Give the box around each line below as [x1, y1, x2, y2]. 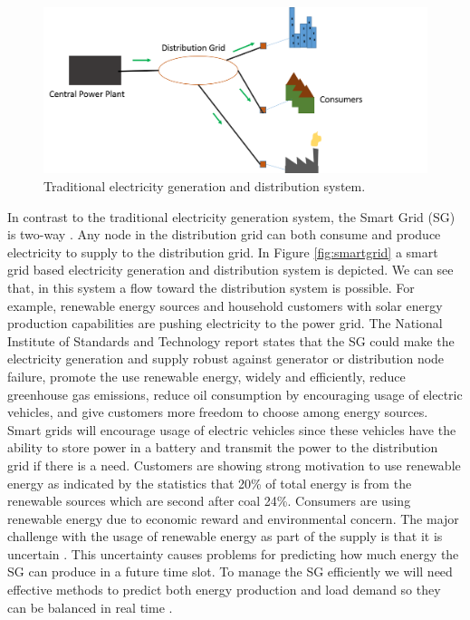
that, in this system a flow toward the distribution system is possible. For [7, 277, 415, 296]
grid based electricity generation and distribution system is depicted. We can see [7, 260, 454, 279]
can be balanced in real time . [7, 597, 173, 616]
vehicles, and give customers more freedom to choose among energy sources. [7, 402, 428, 421]
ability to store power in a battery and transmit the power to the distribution [7, 438, 438, 457]
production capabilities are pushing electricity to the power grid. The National [7, 314, 443, 333]
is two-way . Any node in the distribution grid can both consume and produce [7, 225, 441, 244]
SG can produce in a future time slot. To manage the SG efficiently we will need [7, 562, 453, 581]
